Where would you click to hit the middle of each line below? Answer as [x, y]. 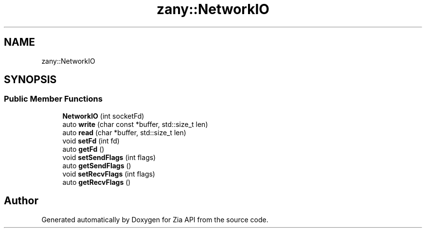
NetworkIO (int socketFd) [103, 116]
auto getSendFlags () [97, 165]
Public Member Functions [53, 99]
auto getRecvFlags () [97, 182]
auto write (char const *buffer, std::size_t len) [135, 124]
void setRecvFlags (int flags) [109, 174]
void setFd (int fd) [91, 141]
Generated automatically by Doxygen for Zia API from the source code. [155, 219]
